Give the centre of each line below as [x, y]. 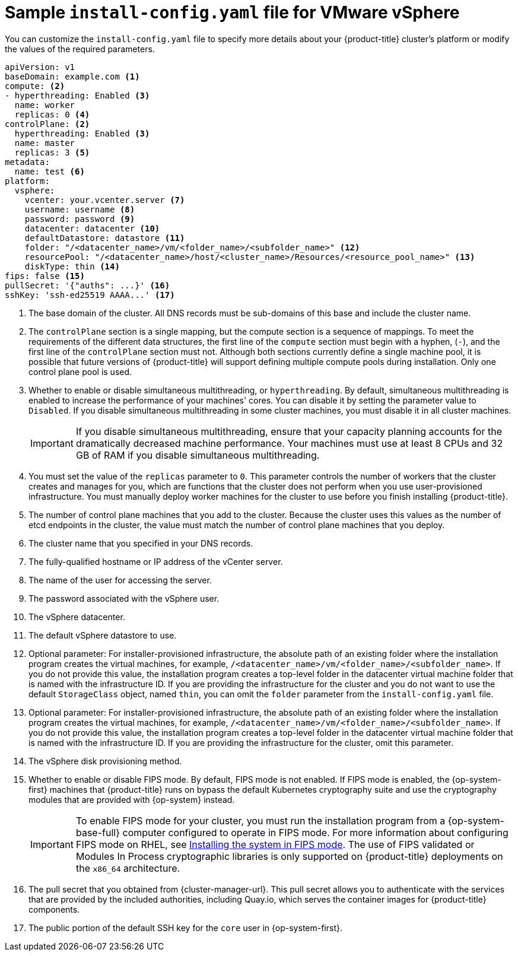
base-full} [98, 832]
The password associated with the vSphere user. [124, 598]
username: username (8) [80, 209]
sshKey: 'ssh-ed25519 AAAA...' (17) [90, 295]
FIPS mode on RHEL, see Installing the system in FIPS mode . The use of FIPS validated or [275, 844]
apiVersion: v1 [40, 67]
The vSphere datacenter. [77, 617]
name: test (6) [50, 171]
